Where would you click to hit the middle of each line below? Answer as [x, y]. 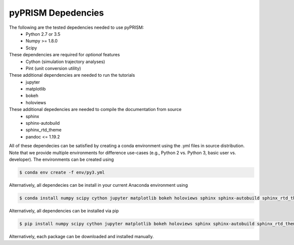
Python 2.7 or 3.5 [43, 34]
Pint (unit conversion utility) [53, 68]
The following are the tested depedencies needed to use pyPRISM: [76, 27]
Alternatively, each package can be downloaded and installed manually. [81, 236]
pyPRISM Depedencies [56, 13]
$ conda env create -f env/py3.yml [62, 172]
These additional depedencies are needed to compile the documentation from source [95, 110]
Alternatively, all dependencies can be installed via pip [64, 211]
